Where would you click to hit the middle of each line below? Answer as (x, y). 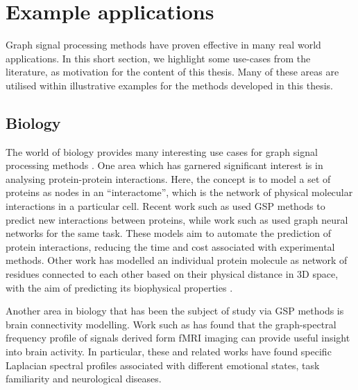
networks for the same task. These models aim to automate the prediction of (169, 233)
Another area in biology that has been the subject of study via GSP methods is (175, 311)
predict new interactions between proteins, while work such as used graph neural (177, 219)
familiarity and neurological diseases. (84, 379)
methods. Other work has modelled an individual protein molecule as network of (177, 260)
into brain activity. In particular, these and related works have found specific (169, 352)
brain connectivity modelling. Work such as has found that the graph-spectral (171, 324)
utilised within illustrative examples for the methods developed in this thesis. (169, 85)
